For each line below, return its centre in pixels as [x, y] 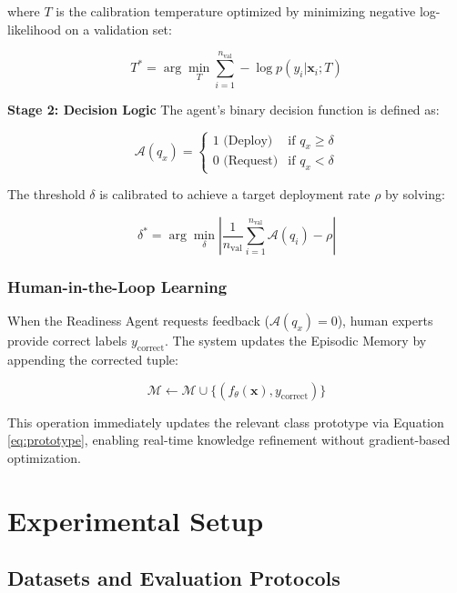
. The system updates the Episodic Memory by [296, 341]
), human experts [385, 321]
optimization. [44, 457]
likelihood [35, 29]
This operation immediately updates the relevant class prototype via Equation [226, 422]
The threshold [46, 194]
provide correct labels [67, 341]
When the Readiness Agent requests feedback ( [138, 321]
